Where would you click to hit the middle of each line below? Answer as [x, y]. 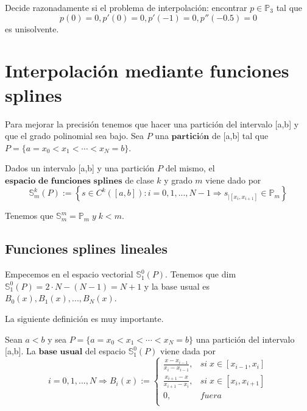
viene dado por [233, 180]
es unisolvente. [32, 28]
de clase [139, 180]
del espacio [105, 351]
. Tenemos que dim [201, 274]
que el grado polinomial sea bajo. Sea [75, 136]
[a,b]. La [20, 351]
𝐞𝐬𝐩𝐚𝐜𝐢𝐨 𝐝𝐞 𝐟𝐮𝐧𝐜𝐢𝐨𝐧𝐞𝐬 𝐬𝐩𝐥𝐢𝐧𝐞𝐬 [64, 181]
